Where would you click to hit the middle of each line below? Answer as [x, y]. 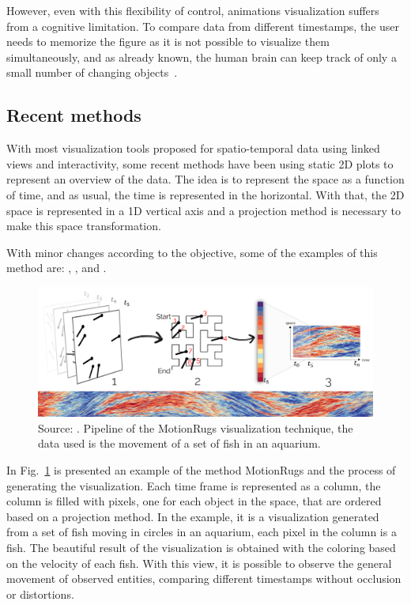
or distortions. [40, 594]
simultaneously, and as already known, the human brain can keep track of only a [202, 57]
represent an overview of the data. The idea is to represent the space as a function [205, 179]
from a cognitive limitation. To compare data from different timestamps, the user [203, 26]
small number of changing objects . [92, 72]
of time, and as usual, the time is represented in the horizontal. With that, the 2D [205, 194]
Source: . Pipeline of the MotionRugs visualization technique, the [196, 427]
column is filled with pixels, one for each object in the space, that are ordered [194, 501]
